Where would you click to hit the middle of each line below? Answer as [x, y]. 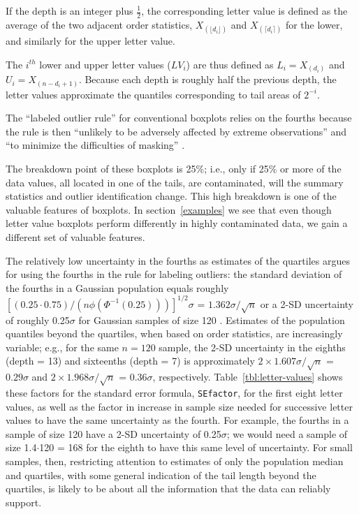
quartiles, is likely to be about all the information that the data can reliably [168, 489]
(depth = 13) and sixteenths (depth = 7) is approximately [130, 361]
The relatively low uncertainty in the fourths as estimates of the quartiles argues [178, 260]
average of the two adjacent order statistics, [99, 24]
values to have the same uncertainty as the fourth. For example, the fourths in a [177, 420]
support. [24, 502]
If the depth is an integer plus [69, 10]
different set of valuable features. [75, 236]
